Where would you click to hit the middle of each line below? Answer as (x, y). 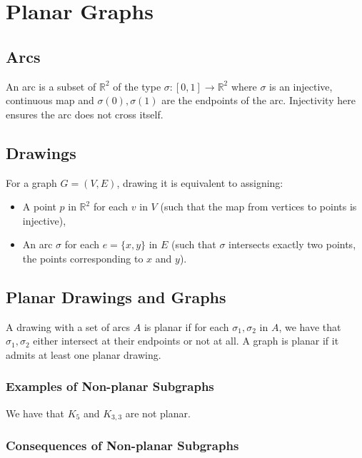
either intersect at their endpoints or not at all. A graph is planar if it (186, 341)
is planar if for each (186, 326)
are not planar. (158, 413)
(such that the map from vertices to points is (258, 207)
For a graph (31, 182)
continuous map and (50, 100)
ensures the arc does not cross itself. (85, 114)
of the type (137, 86)
